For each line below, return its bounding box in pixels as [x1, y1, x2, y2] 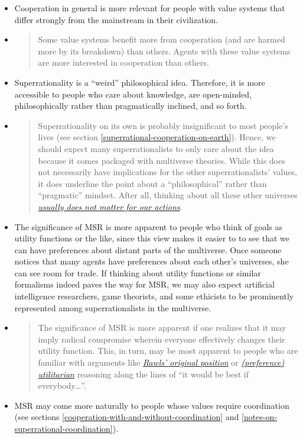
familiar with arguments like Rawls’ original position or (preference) [38, 356, 285, 369]
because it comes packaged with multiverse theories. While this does [38, 154, 285, 166]
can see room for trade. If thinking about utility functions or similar [14, 266, 261, 279]
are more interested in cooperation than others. [38, 56, 209, 69]
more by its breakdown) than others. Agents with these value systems [38, 44, 291, 57]
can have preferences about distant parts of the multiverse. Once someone [14, 243, 282, 256]
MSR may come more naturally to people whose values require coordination [14, 399, 289, 411]
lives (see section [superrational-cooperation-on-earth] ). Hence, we [38, 131, 276, 143]
